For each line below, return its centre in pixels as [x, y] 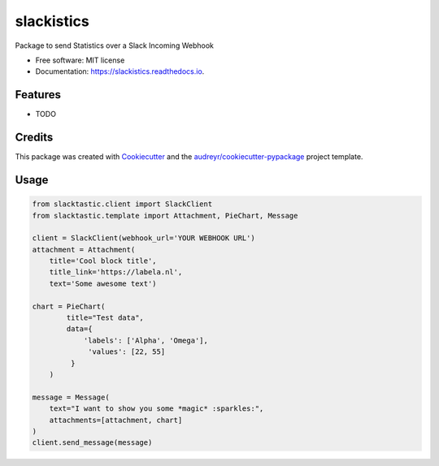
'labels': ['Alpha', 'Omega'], [146, 340]
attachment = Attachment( [84, 249]
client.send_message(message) [92, 443]
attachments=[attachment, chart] [116, 420]
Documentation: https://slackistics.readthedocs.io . [120, 71]
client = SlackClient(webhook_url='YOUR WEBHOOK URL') [143, 238]
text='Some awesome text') [103, 283]
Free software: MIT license [80, 60]
